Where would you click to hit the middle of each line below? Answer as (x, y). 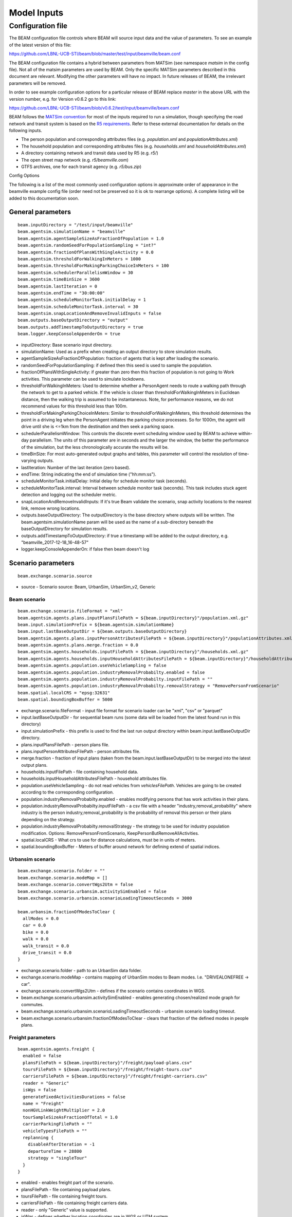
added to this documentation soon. (44, 198)
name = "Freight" (43, 1104)
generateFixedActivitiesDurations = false (74, 1097)
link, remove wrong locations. (51, 508)
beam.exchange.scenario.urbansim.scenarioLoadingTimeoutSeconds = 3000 (105, 898)
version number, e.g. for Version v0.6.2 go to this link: (63, 99)
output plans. (35, 765)
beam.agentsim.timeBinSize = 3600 (59, 279)
